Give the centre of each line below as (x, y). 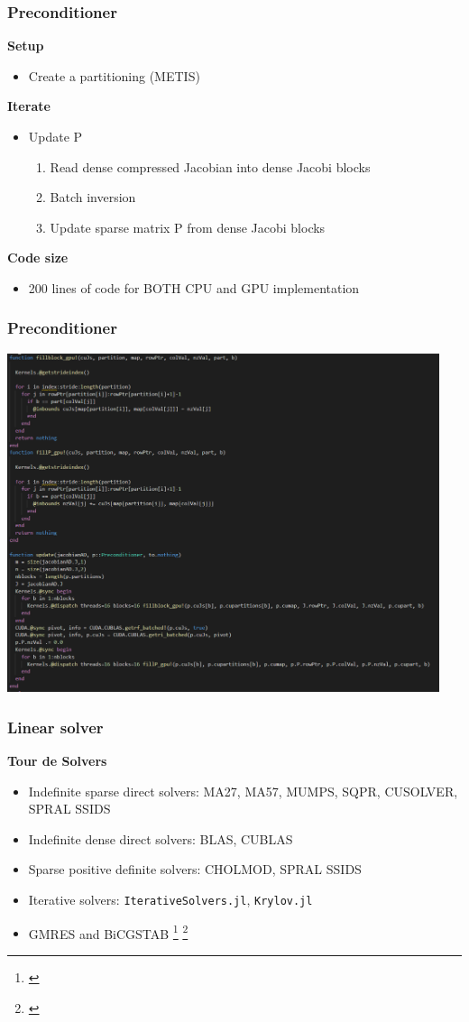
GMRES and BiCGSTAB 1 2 (108, 932)
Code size (38, 258)
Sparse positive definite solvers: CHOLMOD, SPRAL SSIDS (195, 869)
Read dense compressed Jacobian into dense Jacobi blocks (210, 166)
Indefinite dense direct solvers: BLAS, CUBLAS (161, 838)
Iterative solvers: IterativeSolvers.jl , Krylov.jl (170, 900)
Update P (55, 136)
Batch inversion (93, 197)
